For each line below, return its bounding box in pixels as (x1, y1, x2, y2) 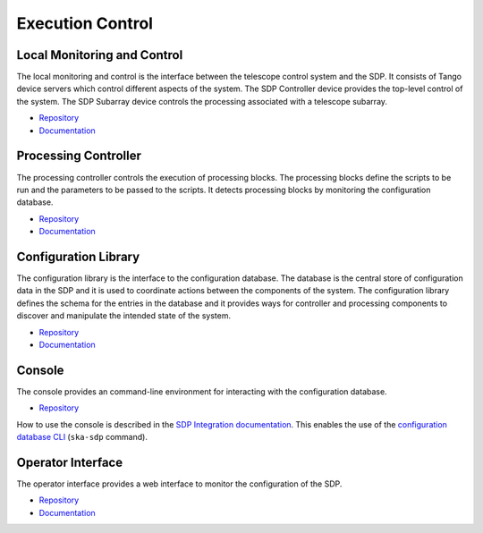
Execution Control (16, 13, 154, 33)
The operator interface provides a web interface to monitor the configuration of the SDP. (16, 478, 343, 489)
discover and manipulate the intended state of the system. (16, 310, 232, 321)
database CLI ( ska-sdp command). (16, 432, 148, 443)
